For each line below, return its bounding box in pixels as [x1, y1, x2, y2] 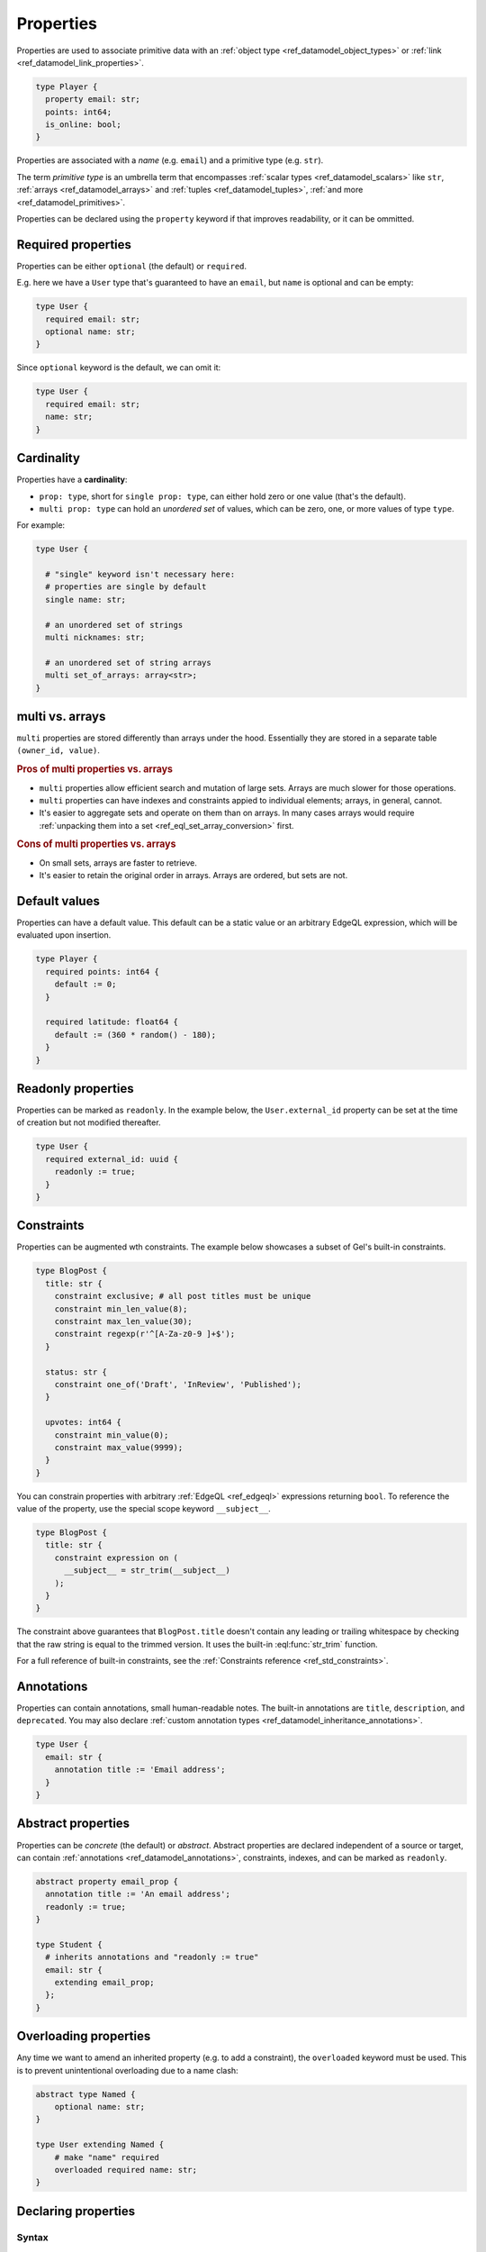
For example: [16, 520, 66, 531]
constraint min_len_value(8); [54, 1303, 188, 1314]
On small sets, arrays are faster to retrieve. [39, 857, 198, 868]
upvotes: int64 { [45, 1417, 121, 1428]
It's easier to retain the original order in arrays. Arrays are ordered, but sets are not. [39, 870, 348, 881]
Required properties [16, 237, 132, 252]
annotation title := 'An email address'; [45, 1889, 231, 1900]
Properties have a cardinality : [16, 474, 128, 486]
